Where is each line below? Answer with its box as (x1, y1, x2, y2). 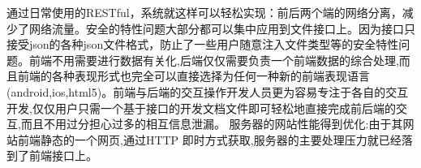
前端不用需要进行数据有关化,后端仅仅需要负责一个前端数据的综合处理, (28, 51, 399, 68)
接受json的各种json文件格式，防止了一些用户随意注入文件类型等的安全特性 (6, 36, 399, 53)
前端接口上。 (28, 147, 97, 164)
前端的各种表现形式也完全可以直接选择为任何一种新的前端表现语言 (17, 67, 370, 84)
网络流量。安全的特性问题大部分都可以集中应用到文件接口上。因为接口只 (28, 19, 415, 37)
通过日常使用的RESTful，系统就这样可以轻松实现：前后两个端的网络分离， (6, 4, 402, 20)
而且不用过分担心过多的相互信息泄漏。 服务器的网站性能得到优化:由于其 (20, 115, 403, 132)
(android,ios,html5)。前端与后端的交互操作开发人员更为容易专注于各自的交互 (6, 83, 409, 100)
